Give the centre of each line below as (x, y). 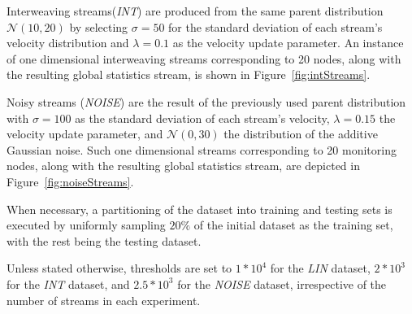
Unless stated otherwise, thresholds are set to (119, 268)
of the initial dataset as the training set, (293, 225)
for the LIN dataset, (320, 268)
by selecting (99, 26)
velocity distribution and (68, 43)
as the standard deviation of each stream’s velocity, (202, 118)
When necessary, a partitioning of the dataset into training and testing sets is (199, 209)
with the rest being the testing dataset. (104, 240)
